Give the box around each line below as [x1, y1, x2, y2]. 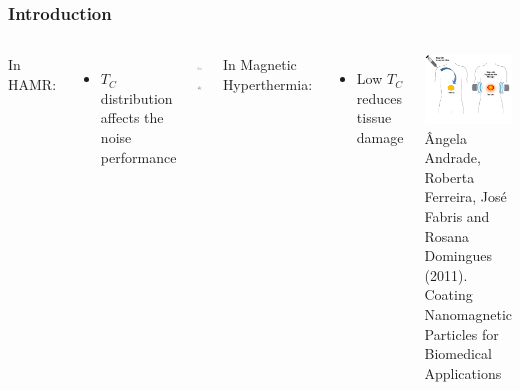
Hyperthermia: [222, 73, 313, 94]
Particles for [424, 323, 499, 344]
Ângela [424, 127, 467, 148]
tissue [356, 107, 392, 128]
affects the [100, 107, 164, 128]
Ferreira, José [424, 186, 507, 207]
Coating [424, 284, 473, 305]
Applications [424, 362, 502, 383]
